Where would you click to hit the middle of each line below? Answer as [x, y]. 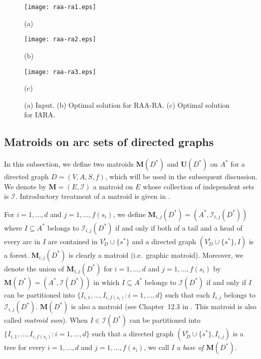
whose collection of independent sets [199, 186]
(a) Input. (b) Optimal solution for [78, 104]
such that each [188, 294]
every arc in [22, 241]
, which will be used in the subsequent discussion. [181, 176]
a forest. [17, 255]
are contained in [73, 241]
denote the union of [34, 268]
